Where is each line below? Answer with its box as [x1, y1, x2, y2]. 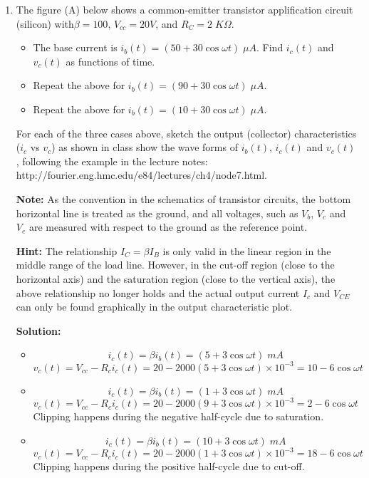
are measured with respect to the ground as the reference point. [28, 219, 308, 234]
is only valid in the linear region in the [162, 243, 331, 258]
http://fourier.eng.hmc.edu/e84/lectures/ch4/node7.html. [16, 167, 267, 182]
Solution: [16, 323, 61, 338]
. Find [256, 40, 284, 55]
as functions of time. [66, 53, 155, 68]
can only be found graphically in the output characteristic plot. [16, 299, 292, 314]
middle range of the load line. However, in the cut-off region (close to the [16, 257, 335, 272]
